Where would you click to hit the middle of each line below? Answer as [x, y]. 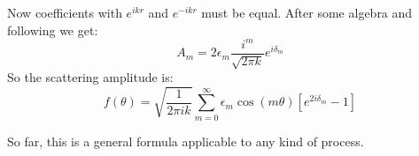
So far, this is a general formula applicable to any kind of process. [186, 141]
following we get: [53, 30]
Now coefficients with [65, 12]
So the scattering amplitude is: [90, 77]
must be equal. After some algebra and [307, 12]
